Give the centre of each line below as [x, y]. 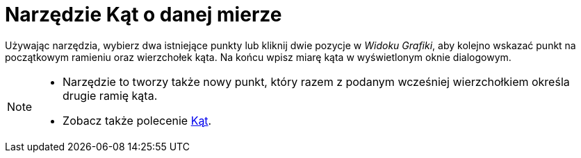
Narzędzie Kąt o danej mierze [144, 15]
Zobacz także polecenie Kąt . [137, 120]
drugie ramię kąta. [110, 95]
